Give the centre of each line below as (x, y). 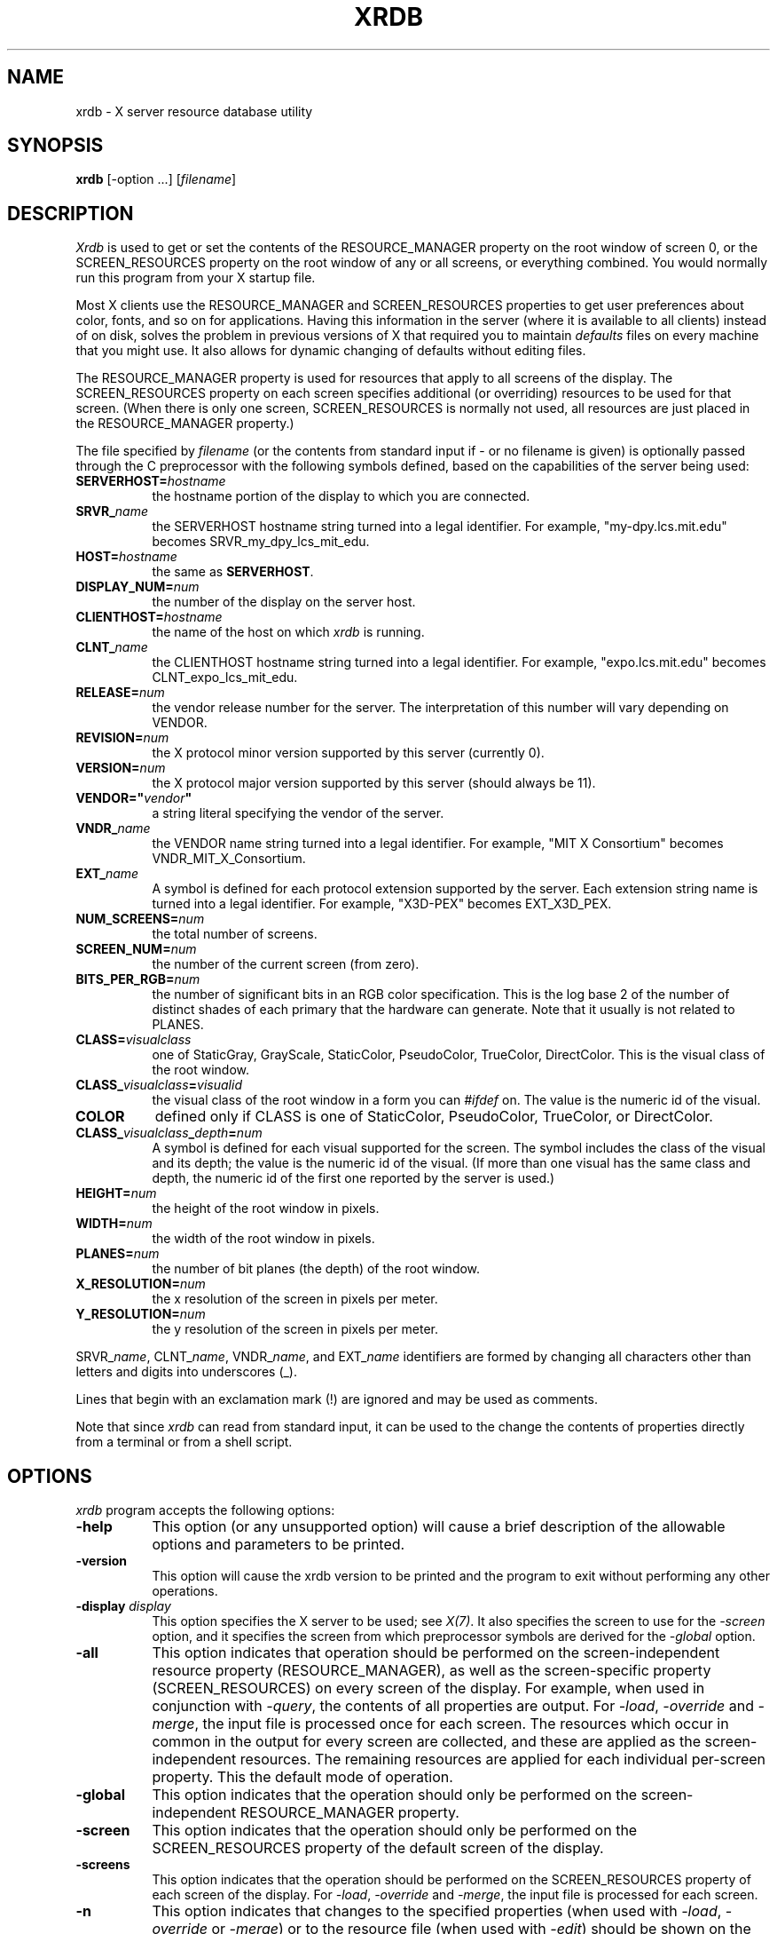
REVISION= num (122, 738)
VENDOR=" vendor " (134, 798)
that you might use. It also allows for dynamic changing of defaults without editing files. (331, 351)
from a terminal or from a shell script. (184, 1442)
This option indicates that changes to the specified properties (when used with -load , (437, 1911)
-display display (123, 1606)
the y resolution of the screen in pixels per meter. (295, 1329)
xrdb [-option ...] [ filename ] (156, 179)
